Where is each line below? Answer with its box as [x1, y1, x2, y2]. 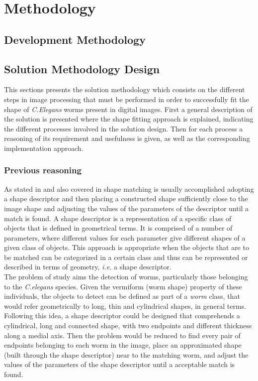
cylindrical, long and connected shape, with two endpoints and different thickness [4, 320, 252, 331]
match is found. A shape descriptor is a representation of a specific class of [4, 213, 232, 223]
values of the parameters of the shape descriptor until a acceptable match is [4, 359, 235, 370]
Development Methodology [4, 31, 146, 47]
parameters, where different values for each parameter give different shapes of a [4, 232, 246, 243]
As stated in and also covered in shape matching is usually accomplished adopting [4, 183, 254, 194]
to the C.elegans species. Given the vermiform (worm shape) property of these [4, 281, 242, 291]
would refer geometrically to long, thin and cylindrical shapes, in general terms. [4, 300, 246, 311]
